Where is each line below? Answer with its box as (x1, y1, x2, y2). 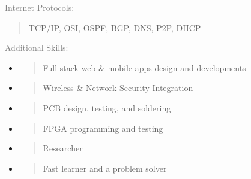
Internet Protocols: (5, 1, 74, 13)
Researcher (43, 142, 83, 154)
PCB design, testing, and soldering (43, 101, 171, 114)
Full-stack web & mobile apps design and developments (43, 61, 246, 74)
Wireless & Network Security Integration (43, 81, 193, 94)
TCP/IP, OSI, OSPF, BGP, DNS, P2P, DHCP (28, 21, 201, 34)
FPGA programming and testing (43, 122, 163, 134)
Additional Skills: (5, 41, 68, 54)
